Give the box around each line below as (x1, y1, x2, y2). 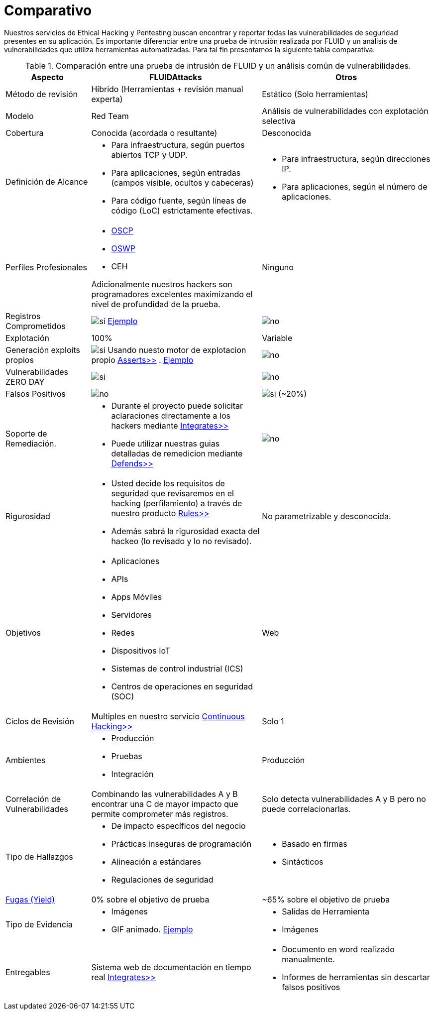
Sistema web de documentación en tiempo (91, 962, 251, 972)
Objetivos (5, 627, 41, 638)
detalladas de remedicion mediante (111, 448, 243, 458)
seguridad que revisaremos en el (111, 488, 234, 498)
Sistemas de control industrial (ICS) (111, 663, 243, 674)
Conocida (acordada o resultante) (91, 127, 217, 138)
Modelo (5, 111, 34, 121)
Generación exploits (5, 344, 80, 355)
